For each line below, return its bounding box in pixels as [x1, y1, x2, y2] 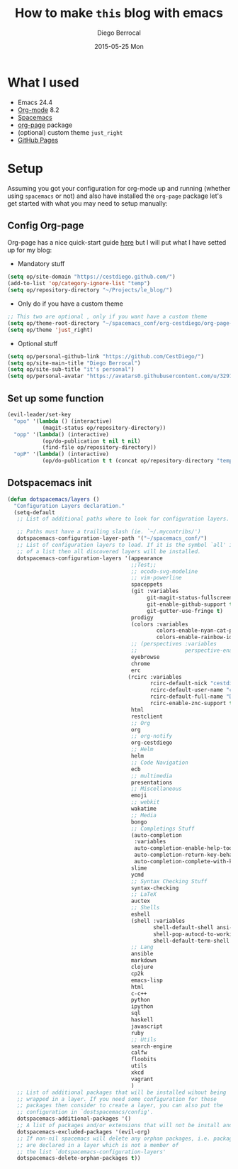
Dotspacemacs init [7, 477, 92, 489]
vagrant [130, 1075, 154, 1082]
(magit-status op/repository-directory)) [42, 424, 166, 431]
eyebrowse [130, 653, 160, 660]
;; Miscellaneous [130, 785, 182, 792]
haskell [130, 1016, 154, 1024]
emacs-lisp [130, 977, 163, 984]
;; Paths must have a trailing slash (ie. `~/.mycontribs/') [16, 528, 201, 536]
